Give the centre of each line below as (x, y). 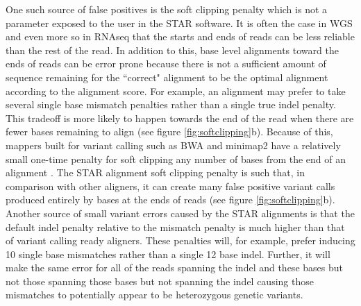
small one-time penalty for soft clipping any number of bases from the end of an (176, 159)
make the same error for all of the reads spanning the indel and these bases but (174, 267)
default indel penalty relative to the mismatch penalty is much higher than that (175, 227)
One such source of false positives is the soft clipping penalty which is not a (167, 9)
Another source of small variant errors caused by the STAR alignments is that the (180, 213)
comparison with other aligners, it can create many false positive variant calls (170, 186)
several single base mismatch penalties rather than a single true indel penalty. (171, 104)
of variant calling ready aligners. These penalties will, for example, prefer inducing (180, 240)
